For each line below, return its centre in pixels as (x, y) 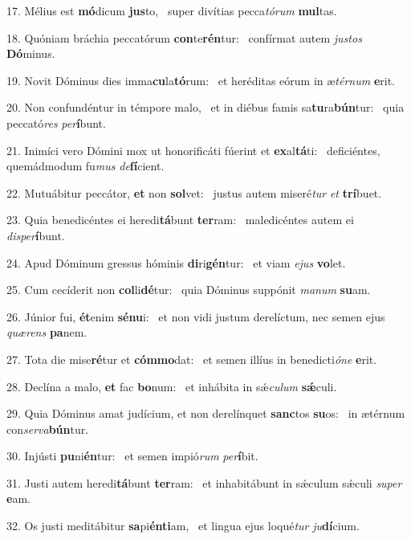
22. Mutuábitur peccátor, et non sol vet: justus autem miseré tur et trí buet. (194, 192)
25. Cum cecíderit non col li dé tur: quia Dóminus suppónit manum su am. (189, 290)
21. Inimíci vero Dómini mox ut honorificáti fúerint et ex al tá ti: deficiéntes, (193, 150)
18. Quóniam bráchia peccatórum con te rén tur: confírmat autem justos (184, 37)
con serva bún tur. (48, 429)
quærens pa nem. (47, 332)
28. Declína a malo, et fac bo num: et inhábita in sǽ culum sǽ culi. (172, 386)
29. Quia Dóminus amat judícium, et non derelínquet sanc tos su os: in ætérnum (206, 413)
